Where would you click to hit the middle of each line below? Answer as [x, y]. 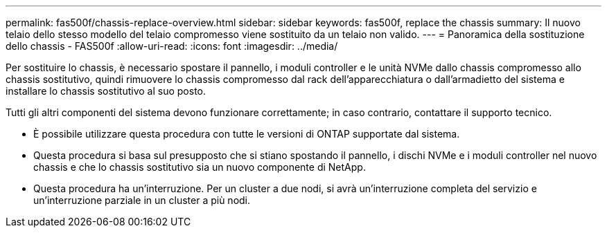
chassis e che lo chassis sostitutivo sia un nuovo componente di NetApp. [200, 167]
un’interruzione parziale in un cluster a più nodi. [142, 200]
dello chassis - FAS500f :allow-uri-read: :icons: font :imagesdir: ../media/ [172, 46]
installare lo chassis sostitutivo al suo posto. [106, 91]
